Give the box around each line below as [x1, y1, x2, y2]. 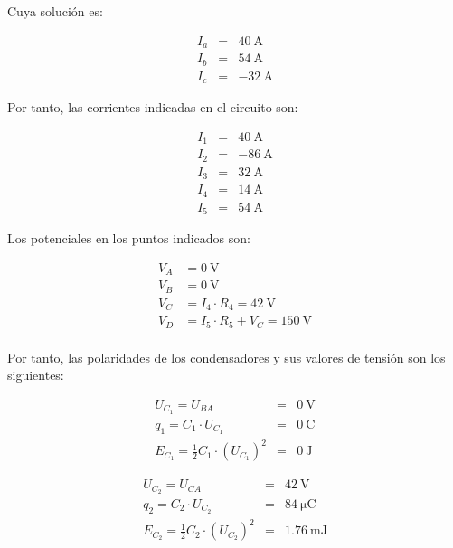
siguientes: [7, 365, 64, 384]
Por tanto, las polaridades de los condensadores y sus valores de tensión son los [7, 347, 446, 366]
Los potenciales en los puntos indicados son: [7, 229, 250, 248]
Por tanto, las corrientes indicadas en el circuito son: [7, 98, 298, 117]
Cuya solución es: [7, 2, 103, 20]
